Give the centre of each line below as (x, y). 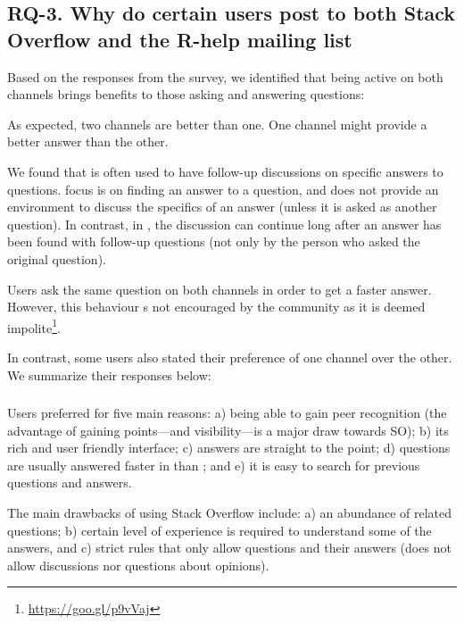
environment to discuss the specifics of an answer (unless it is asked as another (222, 207)
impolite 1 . (34, 326)
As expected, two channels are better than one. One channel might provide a (217, 124)
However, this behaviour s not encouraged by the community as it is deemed (216, 307)
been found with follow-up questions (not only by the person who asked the (214, 241)
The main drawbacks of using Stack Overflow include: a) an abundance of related (230, 513)
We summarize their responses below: (109, 374)
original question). (57, 258)
